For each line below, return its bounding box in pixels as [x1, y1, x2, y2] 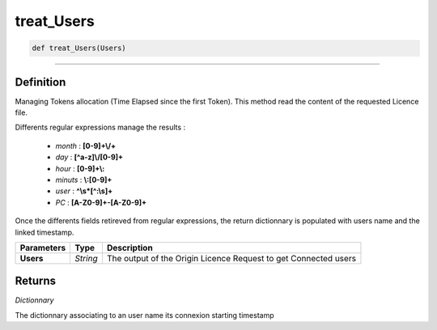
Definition [15, 75, 66, 89]
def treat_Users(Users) [32, 44, 127, 53]
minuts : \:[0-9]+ [55, 175, 112, 184]
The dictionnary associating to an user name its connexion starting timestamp [15, 310, 274, 319]
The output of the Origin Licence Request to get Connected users [106, 252, 356, 264]
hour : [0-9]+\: [55, 163, 105, 173]
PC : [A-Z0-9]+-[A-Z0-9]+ [55, 197, 147, 207]
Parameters [19, 242, 66, 253]
